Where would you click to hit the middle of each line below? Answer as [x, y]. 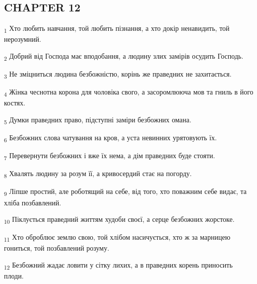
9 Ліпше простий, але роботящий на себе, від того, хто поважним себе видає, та [126, 192]
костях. [15, 103]
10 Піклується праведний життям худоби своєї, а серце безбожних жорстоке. [119, 220]
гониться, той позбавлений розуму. [57, 248]
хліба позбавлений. [33, 202]
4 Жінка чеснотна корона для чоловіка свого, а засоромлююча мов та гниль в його [129, 92]
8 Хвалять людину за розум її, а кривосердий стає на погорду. [98, 174]
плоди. [14, 276]
